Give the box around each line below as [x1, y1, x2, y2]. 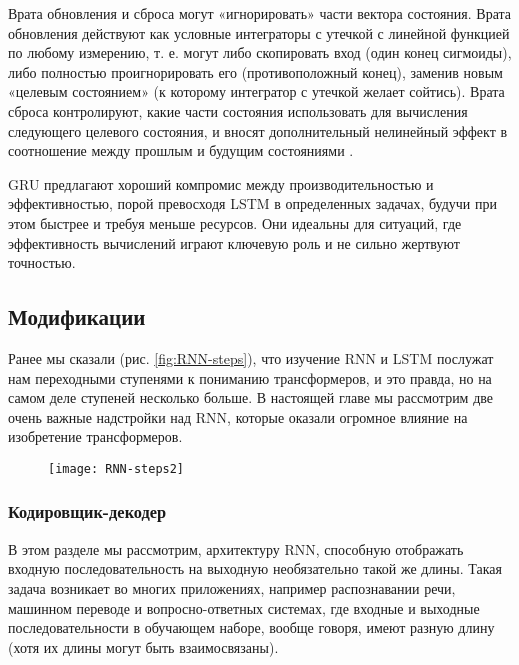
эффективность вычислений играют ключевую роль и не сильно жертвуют [8, 232, 460, 253]
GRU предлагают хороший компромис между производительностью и [8, 173, 434, 194]
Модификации [8, 301, 146, 332]
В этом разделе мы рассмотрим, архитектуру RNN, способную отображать [8, 538, 464, 559]
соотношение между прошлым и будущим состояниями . [8, 140, 354, 161]
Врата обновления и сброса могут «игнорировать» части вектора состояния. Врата [8, 3, 512, 23]
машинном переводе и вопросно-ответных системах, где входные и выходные [8, 597, 480, 618]
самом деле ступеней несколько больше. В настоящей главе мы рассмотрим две [8, 387, 494, 408]
